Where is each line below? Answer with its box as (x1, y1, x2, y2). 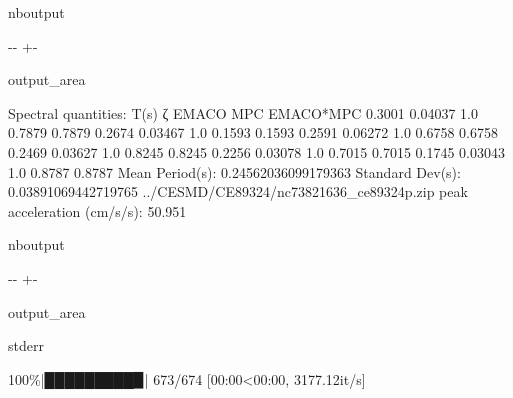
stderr (8, 335, 44, 356)
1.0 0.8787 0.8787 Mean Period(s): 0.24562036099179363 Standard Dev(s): (8, 161, 461, 182)
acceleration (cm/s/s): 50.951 (8, 200, 187, 221)
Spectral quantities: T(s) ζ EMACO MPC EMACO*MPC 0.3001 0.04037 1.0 (8, 102, 478, 123)
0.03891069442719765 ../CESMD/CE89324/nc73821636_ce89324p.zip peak (8, 181, 468, 202)
